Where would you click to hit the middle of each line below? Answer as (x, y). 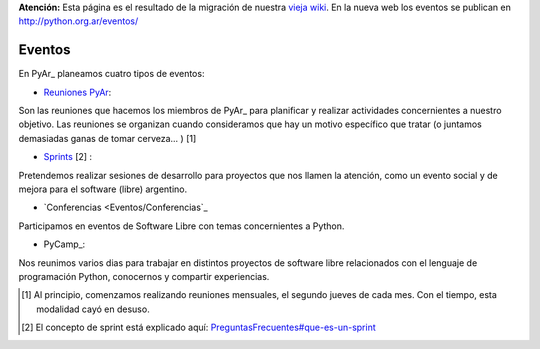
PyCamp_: (64, 244)
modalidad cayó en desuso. (93, 309)
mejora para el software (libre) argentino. (103, 189)
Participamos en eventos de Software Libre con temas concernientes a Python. (181, 226)
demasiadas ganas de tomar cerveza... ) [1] (107, 138)
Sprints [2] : (68, 157)
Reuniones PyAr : (77, 92)
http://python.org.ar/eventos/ (78, 21)
